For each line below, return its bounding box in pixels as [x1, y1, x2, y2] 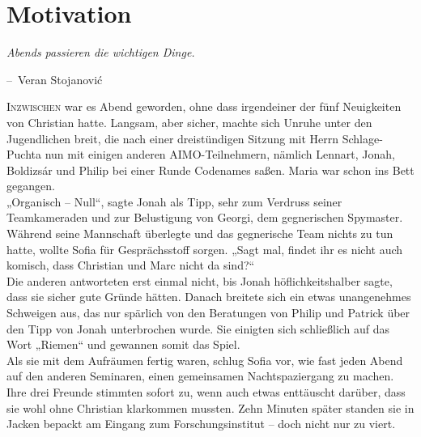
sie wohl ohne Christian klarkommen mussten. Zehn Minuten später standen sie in [6, 399, 415, 416]
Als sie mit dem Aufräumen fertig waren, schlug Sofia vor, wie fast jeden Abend [6, 351, 403, 368]
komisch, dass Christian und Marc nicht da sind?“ [6, 257, 255, 274]
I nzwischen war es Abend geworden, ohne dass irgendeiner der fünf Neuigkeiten [6, 98, 402, 115]
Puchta [6, 146, 41, 163]
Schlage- [342, 129, 383, 146]
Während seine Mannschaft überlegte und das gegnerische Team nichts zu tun [6, 225, 393, 242]
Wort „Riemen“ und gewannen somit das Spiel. [6, 336, 240, 353]
